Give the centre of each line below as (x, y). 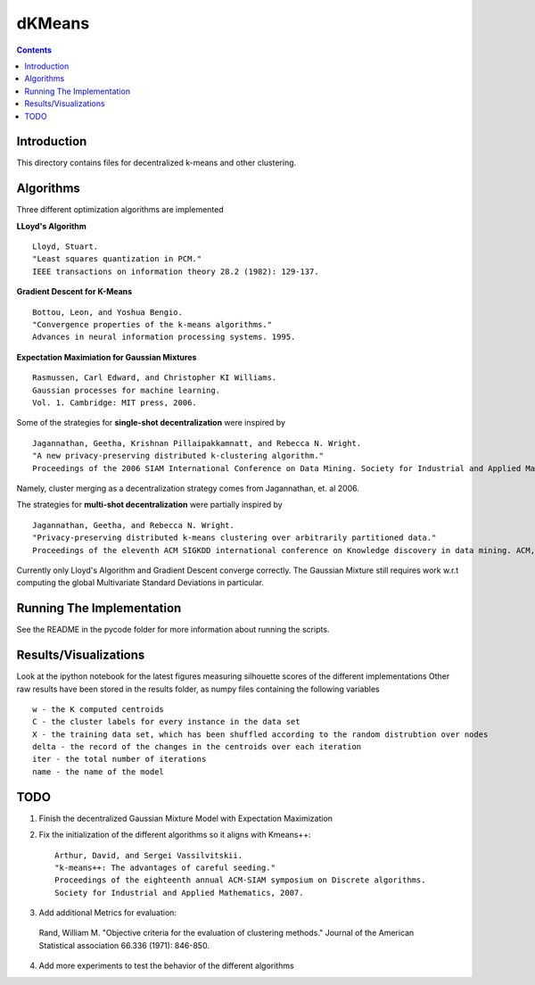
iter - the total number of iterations (119, 759)
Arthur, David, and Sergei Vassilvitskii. (149, 855)
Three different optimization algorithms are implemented (120, 210)
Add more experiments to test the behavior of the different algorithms (166, 966)
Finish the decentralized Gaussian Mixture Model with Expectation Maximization (186, 818)
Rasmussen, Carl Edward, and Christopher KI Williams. (155, 378)
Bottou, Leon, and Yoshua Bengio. (107, 312)
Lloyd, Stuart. (66, 247)
